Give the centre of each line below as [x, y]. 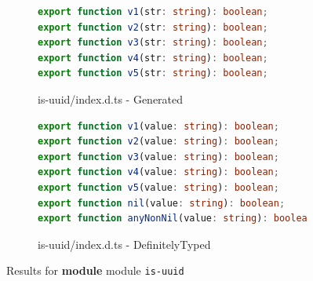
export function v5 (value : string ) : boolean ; [158, 187]
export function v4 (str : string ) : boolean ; [153, 58]
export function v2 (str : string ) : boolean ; [153, 27]
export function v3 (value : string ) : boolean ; [158, 157]
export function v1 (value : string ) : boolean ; [158, 126]
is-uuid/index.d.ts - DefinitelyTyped [124, 244]
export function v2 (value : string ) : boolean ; [158, 142]
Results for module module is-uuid [95, 270]
